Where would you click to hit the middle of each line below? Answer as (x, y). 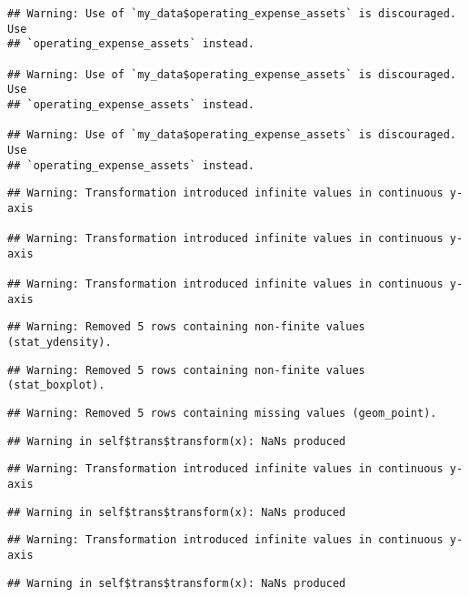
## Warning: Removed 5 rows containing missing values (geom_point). (222, 414)
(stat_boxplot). (56, 385)
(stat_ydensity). (60, 343)
